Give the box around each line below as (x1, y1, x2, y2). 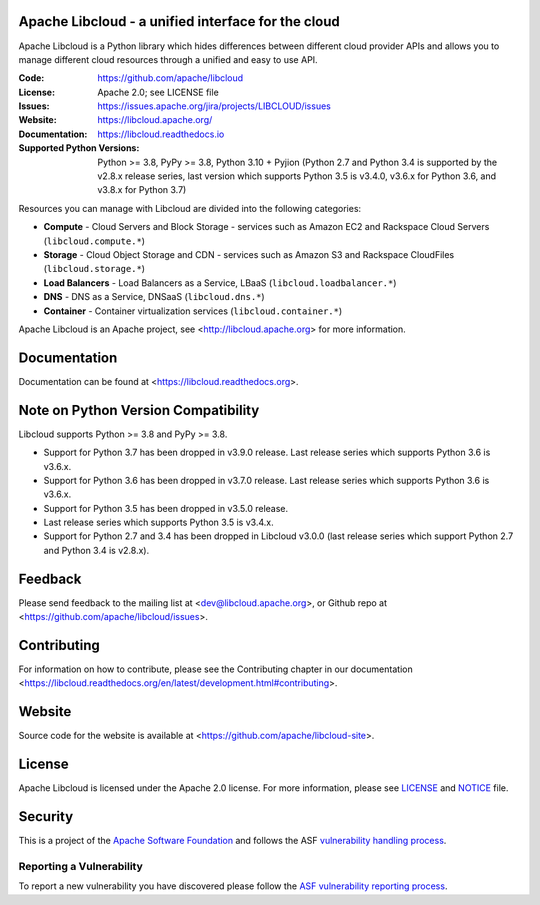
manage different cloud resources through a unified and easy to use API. (18, 53, 319, 65)
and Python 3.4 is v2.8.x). (43, 544, 150, 556)
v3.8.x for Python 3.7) (97, 184, 187, 196)
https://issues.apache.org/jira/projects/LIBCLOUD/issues (97, 100, 332, 112)
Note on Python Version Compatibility (18, 401, 260, 419)
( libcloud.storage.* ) (43, 263, 145, 275)
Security (18, 808, 74, 825)
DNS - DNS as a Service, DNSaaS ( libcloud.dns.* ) (43, 291, 265, 303)
